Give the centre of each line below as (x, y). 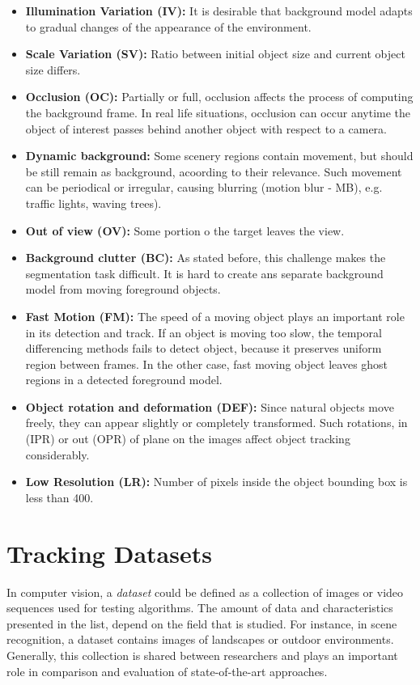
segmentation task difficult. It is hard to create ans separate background (204, 273)
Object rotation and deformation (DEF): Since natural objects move (210, 406)
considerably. (57, 454)
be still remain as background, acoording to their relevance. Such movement (214, 171)
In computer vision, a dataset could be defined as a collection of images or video (205, 592)
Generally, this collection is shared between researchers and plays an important (202, 655)
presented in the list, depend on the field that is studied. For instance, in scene (202, 623)
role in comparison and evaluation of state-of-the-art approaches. (167, 671)
